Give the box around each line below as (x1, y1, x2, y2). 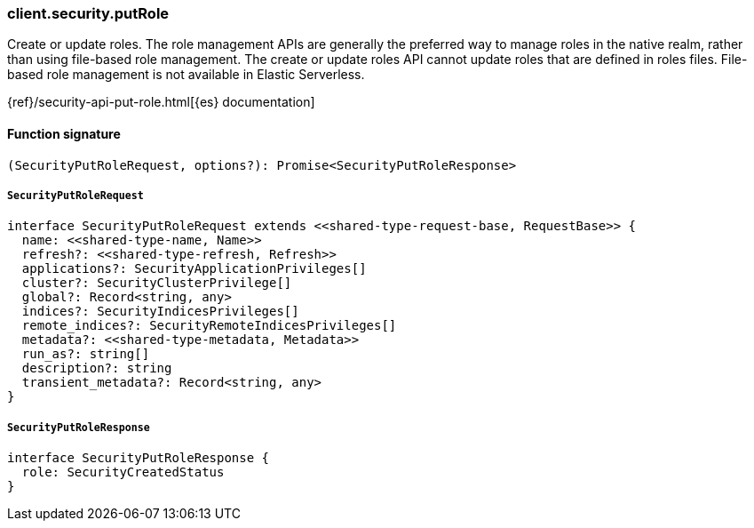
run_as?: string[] (21, 347, 150, 362)
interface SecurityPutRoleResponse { (7, 451, 270, 466)
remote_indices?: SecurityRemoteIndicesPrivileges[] (21, 318, 397, 333)
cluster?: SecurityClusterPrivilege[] (21, 276, 292, 291)
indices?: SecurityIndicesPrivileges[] (21, 304, 299, 319)
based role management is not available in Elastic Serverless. (7, 67, 365, 83)
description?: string (21, 361, 172, 376)
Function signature (7, 125, 121, 141)
